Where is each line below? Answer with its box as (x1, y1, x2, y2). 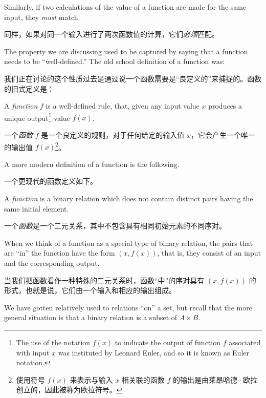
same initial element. (4, 203, 69, 214)
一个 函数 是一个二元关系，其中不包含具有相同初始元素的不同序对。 (4, 220, 226, 231)
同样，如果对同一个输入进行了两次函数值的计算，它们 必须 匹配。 (4, 29, 219, 39)
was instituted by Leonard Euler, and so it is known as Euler (58, 347, 249, 358)
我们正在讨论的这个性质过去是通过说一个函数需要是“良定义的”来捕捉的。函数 (4, 73, 262, 83)
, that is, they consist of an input (157, 247, 261, 258)
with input (16, 347, 50, 358)
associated (229, 337, 261, 347)
